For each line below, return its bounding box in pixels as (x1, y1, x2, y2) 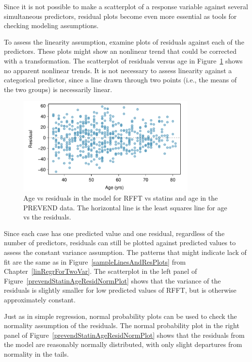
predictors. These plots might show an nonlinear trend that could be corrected (4, 46, 237, 56)
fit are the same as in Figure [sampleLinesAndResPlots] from (4, 256, 186, 267)
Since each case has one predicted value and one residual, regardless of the (4, 228, 225, 238)
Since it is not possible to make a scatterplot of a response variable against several (4, 1, 248, 11)
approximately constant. (4, 295, 76, 305)
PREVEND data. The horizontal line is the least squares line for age (23, 202, 227, 212)
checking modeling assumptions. (4, 20, 99, 31)
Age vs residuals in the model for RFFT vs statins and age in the (23, 193, 218, 203)
